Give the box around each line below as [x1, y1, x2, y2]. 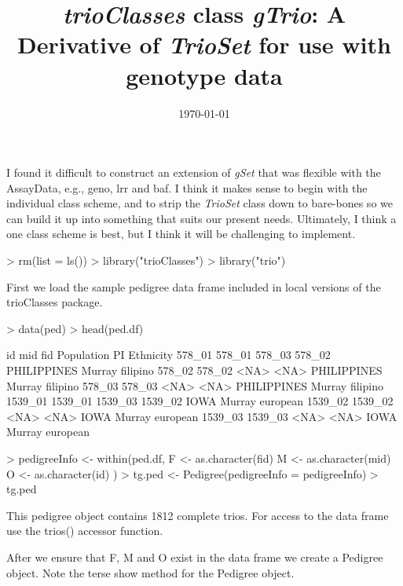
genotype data [126, 59, 283, 91]
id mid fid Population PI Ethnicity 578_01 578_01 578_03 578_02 [6, 346, 331, 363]
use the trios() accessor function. [6, 522, 163, 539]
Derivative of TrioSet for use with [17, 28, 391, 61]
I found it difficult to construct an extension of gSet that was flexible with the [6, 164, 381, 181]
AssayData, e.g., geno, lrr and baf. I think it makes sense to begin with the [6, 179, 368, 196]
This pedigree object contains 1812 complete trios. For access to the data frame [6, 507, 389, 523]
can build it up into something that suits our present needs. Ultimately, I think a [6, 210, 397, 226]
